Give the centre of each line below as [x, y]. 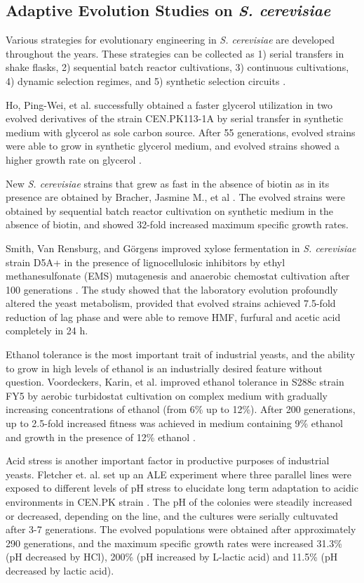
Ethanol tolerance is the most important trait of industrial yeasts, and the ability [181, 354]
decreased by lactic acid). [60, 570]
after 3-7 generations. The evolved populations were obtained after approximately [181, 529]
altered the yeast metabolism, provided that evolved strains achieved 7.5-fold [171, 303]
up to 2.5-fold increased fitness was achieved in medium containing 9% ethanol [174, 423]
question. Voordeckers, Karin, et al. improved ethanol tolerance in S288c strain [175, 382]
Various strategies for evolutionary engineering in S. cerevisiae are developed [170, 40]
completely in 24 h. [47, 330]
